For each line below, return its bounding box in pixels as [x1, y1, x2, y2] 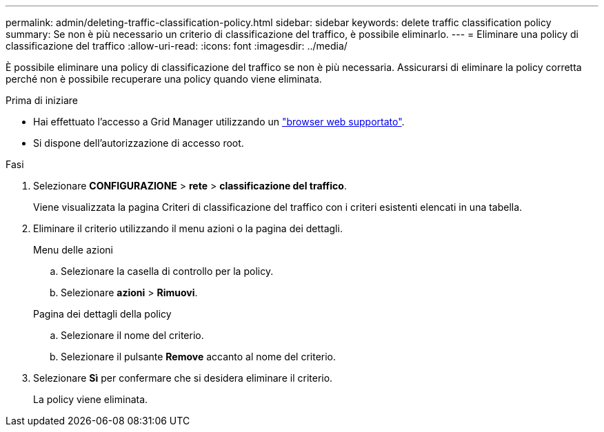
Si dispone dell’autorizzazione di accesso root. [33, 137, 244, 149]
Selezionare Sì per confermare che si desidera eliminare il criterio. [33, 372, 333, 384]
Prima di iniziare [6, 94, 78, 106]
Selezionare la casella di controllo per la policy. [61, 265, 274, 277]
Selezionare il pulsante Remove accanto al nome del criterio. [61, 351, 336, 362]
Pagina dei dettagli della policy [33, 308, 172, 320]
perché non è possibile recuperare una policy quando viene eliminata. [6, 73, 322, 85]
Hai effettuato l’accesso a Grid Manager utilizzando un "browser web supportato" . [33, 116, 405, 127]
